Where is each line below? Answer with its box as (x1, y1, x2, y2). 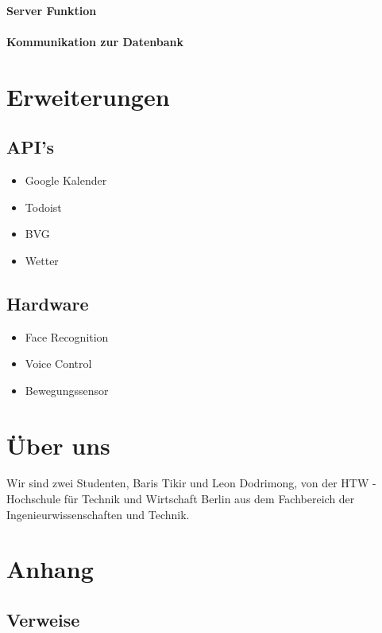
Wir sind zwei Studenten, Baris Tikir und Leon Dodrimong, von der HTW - (6, 475, 376, 491)
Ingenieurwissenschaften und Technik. (6, 506, 190, 522)
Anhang (6, 553, 94, 585)
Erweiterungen (6, 80, 170, 112)
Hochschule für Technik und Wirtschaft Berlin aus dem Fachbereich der (6, 490, 355, 507)
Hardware (6, 291, 89, 315)
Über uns (6, 428, 110, 461)
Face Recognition (25, 328, 109, 345)
